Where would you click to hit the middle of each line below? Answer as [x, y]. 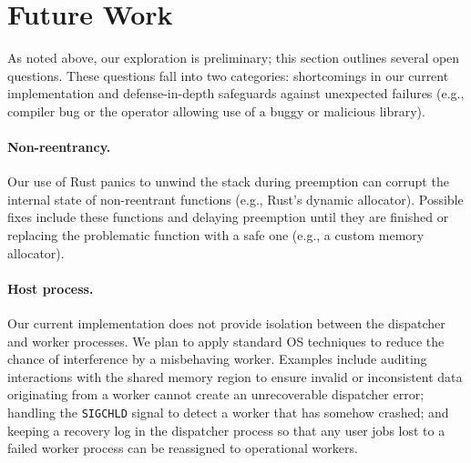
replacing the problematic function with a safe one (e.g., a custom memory [216, 235]
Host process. [51, 288]
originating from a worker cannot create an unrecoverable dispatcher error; [216, 394]
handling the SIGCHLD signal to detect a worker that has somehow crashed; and [228, 413]
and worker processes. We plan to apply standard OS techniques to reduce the [226, 341]
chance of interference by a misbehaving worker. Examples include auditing [217, 359]
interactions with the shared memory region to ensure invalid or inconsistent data [235, 376]
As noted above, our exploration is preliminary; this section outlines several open [234, 58]
